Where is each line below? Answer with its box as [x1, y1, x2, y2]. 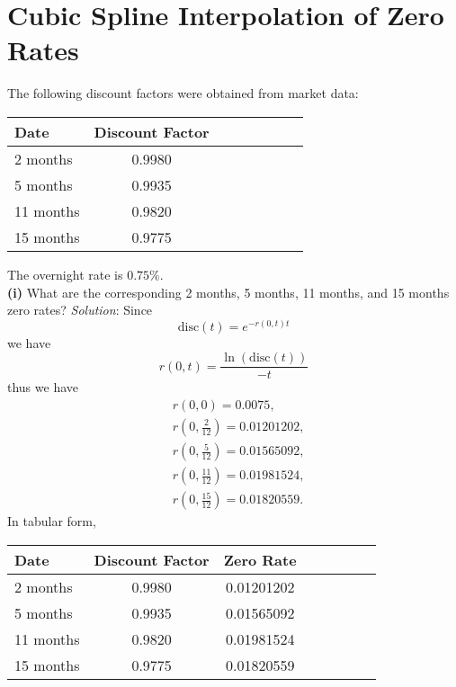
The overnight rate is [7, 264, 123, 283]
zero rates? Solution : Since [7, 300, 153, 319]
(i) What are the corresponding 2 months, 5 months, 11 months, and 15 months [7, 282, 450, 301]
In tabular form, [7, 512, 96, 531]
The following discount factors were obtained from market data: [7, 84, 359, 103]
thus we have [7, 378, 79, 397]
